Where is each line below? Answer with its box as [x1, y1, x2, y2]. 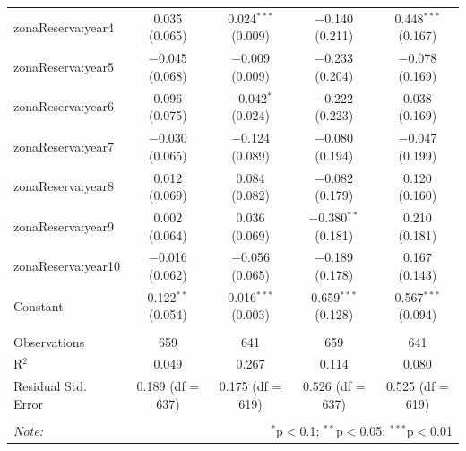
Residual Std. [13, 377, 87, 395]
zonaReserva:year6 [13, 97, 114, 116]
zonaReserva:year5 [13, 56, 114, 75]
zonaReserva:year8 [13, 177, 114, 195]
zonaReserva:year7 [13, 136, 114, 155]
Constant [13, 296, 64, 315]
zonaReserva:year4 [13, 17, 114, 36]
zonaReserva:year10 [13, 256, 120, 275]
